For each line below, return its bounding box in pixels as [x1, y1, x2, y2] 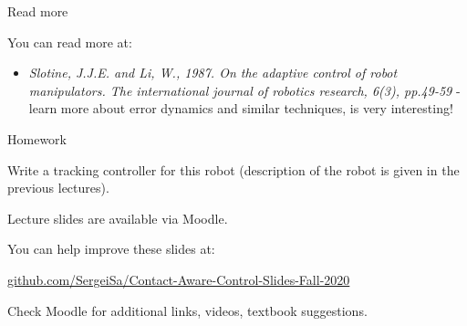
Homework [7, 129, 67, 148]
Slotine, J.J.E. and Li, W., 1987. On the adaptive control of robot [28, 63, 398, 82]
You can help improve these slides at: [7, 239, 215, 258]
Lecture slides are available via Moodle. [7, 208, 228, 227]
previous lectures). [7, 178, 109, 197]
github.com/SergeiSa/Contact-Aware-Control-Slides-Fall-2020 [7, 269, 350, 289]
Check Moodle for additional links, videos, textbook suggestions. [7, 300, 368, 320]
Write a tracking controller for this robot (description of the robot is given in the [7, 160, 460, 179]
